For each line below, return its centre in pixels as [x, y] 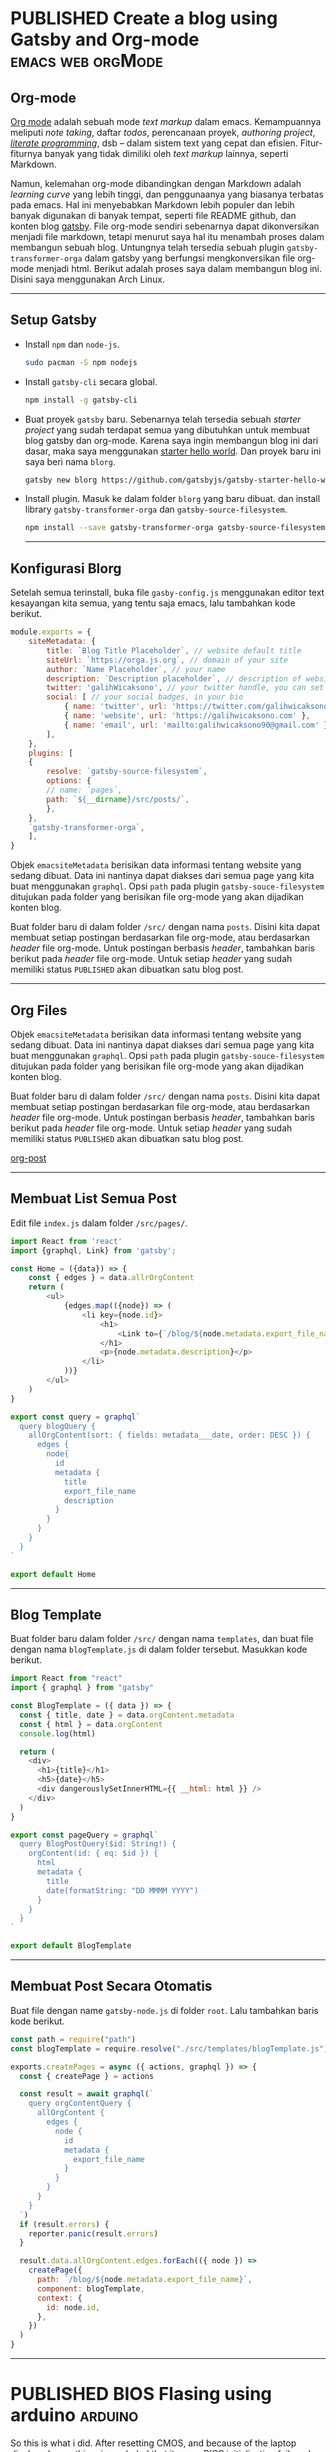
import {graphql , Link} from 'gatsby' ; [93, 1250]
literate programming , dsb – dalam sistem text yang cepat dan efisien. [154, 143]
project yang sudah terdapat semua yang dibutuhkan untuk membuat [167, 429]
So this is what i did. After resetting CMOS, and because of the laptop [153, 2443]
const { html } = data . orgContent [91, 1724]
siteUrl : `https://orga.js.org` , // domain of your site [167, 660]
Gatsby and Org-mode [105, 39]
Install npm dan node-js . [72, 344]
